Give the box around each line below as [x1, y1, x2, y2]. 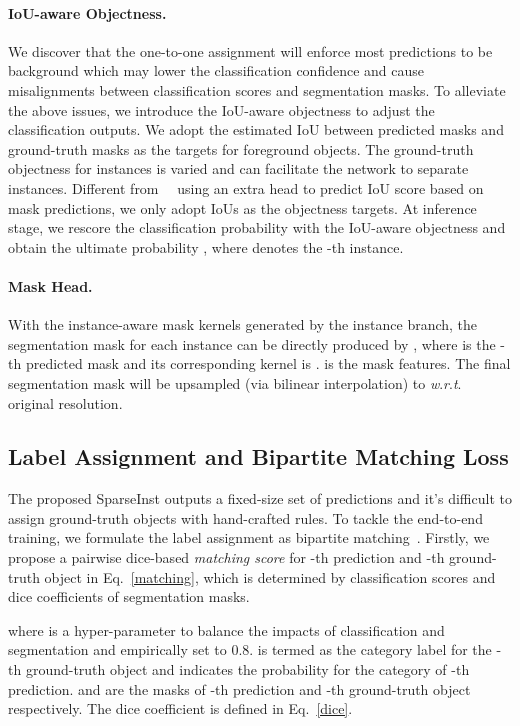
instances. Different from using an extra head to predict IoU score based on [8, 177, 484, 198]
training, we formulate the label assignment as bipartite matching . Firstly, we [8, 527, 490, 548]
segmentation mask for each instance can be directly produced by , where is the [8, 333, 496, 354]
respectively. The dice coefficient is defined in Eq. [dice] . [8, 698, 353, 719]
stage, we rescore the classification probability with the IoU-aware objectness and [8, 217, 506, 238]
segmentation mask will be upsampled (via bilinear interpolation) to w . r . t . [8, 372, 462, 393]
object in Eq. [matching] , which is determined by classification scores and [44, 566, 496, 587]
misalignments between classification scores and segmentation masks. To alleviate [8, 79, 506, 100]
